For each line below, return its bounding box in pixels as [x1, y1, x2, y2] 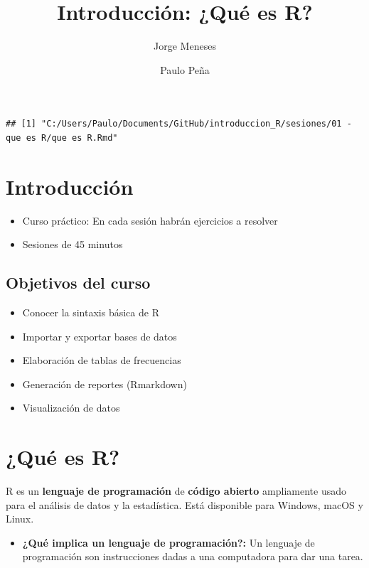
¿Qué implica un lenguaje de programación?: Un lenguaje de [22, 535, 315, 550]
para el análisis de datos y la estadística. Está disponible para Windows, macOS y [6, 497, 363, 512]
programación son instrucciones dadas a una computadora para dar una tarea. [22, 549, 363, 564]
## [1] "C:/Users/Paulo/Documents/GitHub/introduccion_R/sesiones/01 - [6, 119, 352, 129]
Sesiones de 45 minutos [22, 237, 123, 252]
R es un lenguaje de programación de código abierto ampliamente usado [6, 483, 346, 498]
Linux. [6, 511, 34, 526]
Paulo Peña [160, 62, 210, 77]
